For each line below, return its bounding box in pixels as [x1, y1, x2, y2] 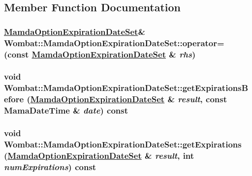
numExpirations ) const [4, 160, 96, 173]
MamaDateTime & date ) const [4, 104, 128, 117]
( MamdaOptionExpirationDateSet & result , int [4, 149, 194, 161]
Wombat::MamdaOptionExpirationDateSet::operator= [4, 36, 224, 49]
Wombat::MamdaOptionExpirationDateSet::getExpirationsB [4, 82, 249, 94]
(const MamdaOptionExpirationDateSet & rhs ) [4, 48, 196, 60]
